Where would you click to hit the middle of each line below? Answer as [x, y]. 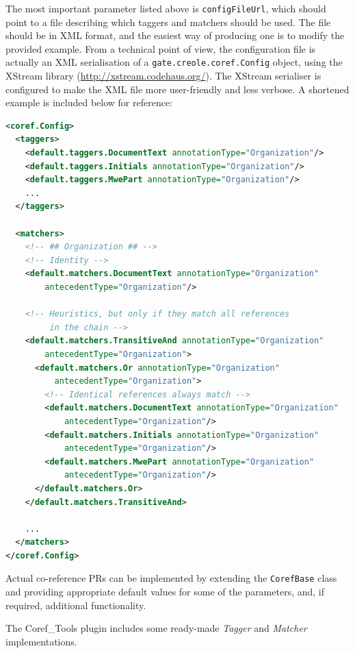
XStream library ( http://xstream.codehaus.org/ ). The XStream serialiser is [163, 76]
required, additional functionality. [76, 605]
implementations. [41, 641]
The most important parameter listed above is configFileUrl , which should [166, 8]
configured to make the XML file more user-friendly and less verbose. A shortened [177, 89]
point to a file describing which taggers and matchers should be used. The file [168, 22]
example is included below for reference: [89, 102]
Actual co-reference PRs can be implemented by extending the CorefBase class [171, 578]
